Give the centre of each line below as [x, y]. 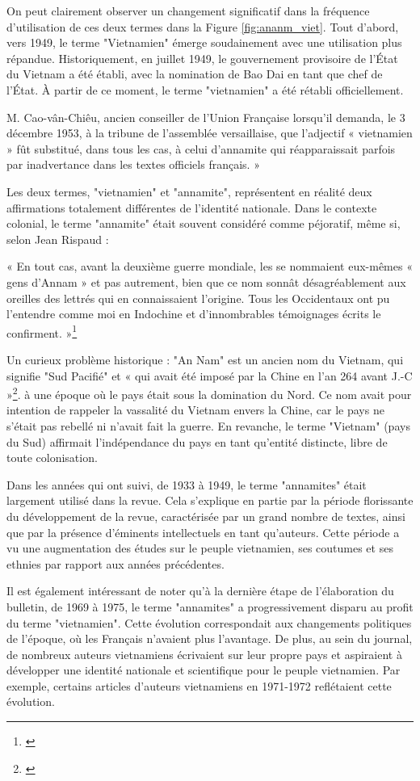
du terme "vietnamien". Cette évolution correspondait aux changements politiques [209, 622]
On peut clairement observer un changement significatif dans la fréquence [188, 10]
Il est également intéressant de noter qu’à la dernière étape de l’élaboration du [200, 591]
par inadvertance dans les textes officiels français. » [133, 164]
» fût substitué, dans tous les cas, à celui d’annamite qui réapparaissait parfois [201, 148]
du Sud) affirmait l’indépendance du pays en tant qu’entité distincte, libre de [197, 441]
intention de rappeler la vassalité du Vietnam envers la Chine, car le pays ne [195, 410]
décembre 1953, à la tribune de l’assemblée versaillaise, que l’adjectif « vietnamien [210, 133]
